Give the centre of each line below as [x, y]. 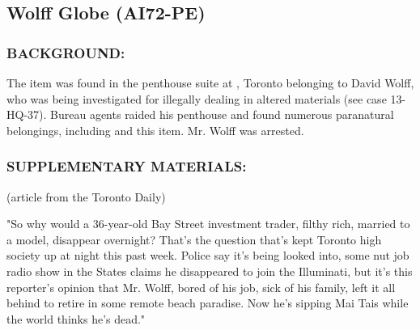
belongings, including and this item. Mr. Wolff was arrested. [155, 130]
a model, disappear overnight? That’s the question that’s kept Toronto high [194, 239]
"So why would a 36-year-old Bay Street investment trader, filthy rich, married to [208, 224]
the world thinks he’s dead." [76, 318]
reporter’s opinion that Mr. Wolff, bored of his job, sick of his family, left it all [201, 287]
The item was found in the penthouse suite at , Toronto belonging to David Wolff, [210, 82]
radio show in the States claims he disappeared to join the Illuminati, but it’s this [210, 271]
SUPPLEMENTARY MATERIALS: [127, 166]
